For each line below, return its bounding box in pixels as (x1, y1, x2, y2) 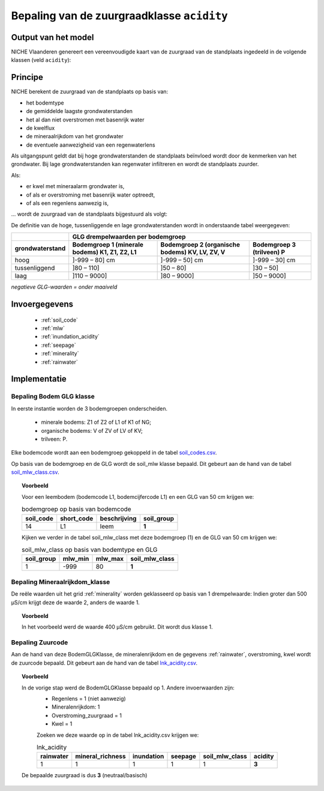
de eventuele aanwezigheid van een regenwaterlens (26, 141, 155, 148)
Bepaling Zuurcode (11, 638, 68, 647)
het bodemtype (26, 99, 64, 106)
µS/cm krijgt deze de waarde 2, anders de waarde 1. (11, 599, 140, 606)
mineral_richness (75, 752, 126, 760)
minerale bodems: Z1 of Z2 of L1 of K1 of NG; (41, 418, 151, 426)
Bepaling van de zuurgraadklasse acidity (11, 9, 228, 22)
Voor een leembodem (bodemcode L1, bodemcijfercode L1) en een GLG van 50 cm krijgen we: (22, 493, 254, 500)
